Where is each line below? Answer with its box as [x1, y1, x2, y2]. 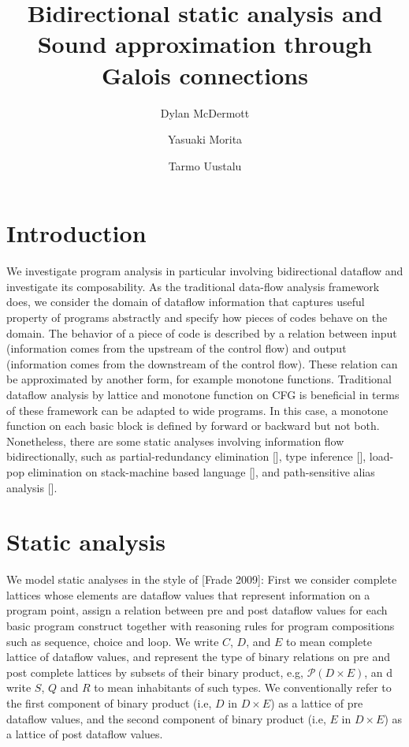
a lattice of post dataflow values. [6, 726, 163, 742]
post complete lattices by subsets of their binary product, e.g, [6, 663, 303, 680]
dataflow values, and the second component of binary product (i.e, [6, 710, 326, 726]
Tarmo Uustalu [168, 157, 242, 174]
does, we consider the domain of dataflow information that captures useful [6, 293, 365, 310]
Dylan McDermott [160, 104, 250, 121]
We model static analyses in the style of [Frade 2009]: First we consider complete [6, 571, 397, 588]
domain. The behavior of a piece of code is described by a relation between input [6, 324, 397, 341]
